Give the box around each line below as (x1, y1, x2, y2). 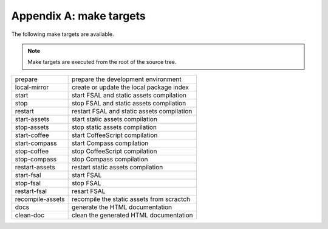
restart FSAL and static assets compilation (72, 107, 193, 115)
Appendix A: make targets (11, 9, 146, 23)
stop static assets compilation (72, 122, 157, 131)
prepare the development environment (72, 75, 182, 83)
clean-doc (15, 211, 45, 219)
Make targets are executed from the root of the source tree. (27, 58, 177, 66)
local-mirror (15, 83, 49, 91)
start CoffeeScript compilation (72, 131, 158, 139)
